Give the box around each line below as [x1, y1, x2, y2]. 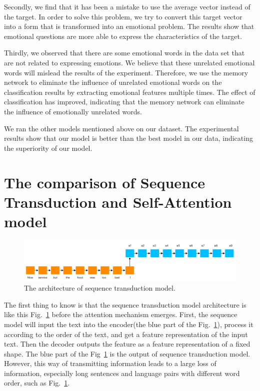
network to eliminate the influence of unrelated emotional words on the [4, 77, 222, 87]
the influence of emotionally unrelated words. [4, 106, 142, 116]
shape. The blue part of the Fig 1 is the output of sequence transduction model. [4, 348, 250, 359]
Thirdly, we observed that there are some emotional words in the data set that [4, 47, 245, 58]
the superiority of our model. [4, 142, 92, 153]
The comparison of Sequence [4, 172, 205, 192]
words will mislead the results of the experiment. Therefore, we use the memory [4, 67, 248, 77]
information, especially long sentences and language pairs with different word [4, 368, 240, 378]
